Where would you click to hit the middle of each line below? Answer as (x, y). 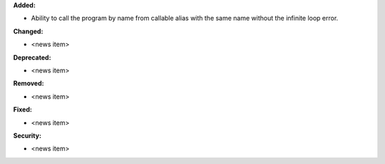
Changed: (28, 31)
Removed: (29, 83)
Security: (27, 136)
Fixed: (22, 109)
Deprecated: (32, 58)
